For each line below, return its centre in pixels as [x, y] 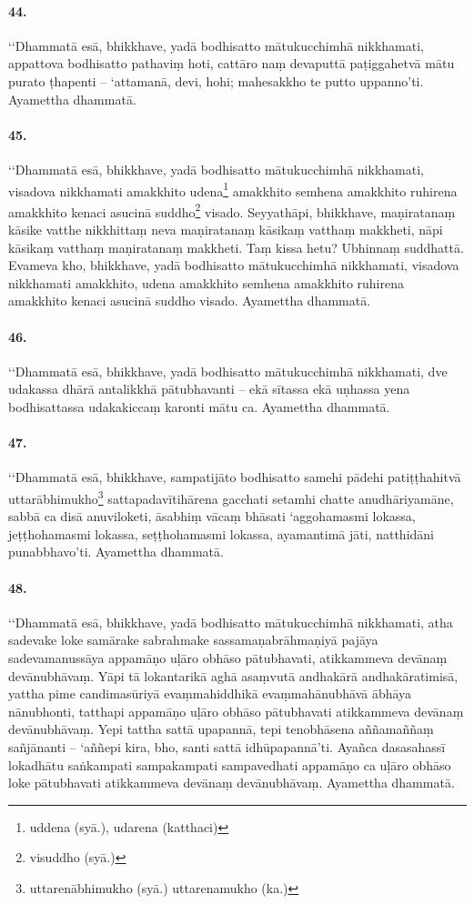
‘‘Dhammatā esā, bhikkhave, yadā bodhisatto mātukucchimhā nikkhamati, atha [231, 622]
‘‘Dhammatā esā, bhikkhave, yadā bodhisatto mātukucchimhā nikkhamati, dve [228, 371]
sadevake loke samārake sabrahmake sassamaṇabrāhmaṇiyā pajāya [193, 640]
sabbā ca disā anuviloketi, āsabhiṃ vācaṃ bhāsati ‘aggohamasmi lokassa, [212, 516]
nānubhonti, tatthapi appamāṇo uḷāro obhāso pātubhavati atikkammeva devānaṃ [236, 711]
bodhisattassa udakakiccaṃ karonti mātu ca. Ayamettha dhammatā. [199, 407]
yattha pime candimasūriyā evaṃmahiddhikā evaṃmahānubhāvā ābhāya [210, 693]
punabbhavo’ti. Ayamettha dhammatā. [116, 552]
